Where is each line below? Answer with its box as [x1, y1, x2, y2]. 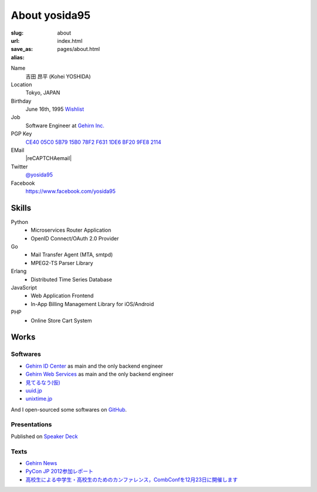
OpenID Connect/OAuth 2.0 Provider [31, 235, 119, 242]
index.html [57, 37, 83, 44]
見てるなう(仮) [25, 379, 61, 386]
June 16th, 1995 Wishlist [25, 106, 85, 113]
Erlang [11, 267, 27, 275]
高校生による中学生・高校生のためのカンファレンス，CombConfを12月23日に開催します [25, 476, 238, 483]
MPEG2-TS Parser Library [31, 259, 93, 266]
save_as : [11, 46, 33, 53]
